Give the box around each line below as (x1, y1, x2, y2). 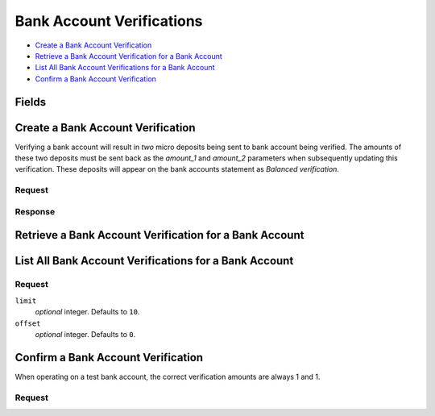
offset (14, 318, 41, 328)
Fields (14, 95, 47, 109)
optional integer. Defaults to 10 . (35, 307, 140, 317)
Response (14, 206, 56, 217)
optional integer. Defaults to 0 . (35, 329, 136, 339)
